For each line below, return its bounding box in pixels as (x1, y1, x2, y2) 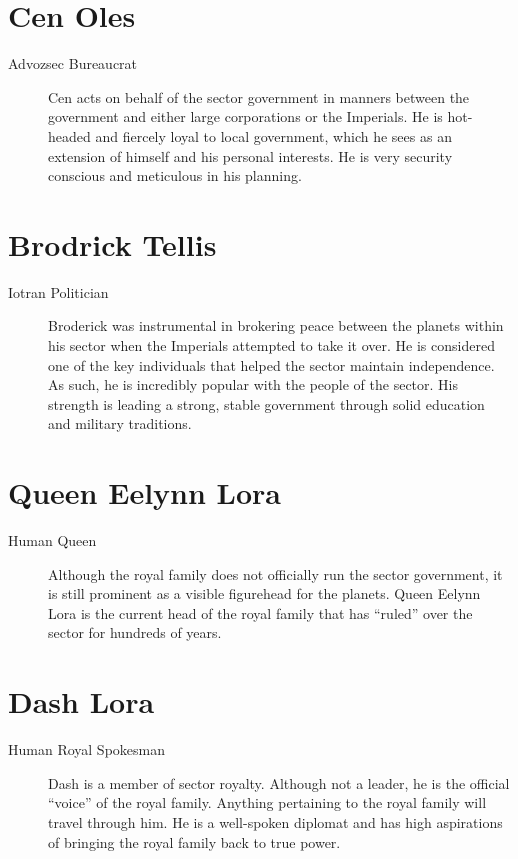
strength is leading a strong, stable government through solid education (48, 393, 485, 414)
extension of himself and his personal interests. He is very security (48, 145, 453, 166)
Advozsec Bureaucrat (8, 53, 138, 74)
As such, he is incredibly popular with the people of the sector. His (48, 374, 459, 395)
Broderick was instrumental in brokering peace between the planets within (48, 315, 504, 336)
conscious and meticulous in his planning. (48, 165, 302, 186)
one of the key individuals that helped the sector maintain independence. (48, 354, 495, 375)
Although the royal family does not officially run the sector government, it (48, 563, 503, 584)
